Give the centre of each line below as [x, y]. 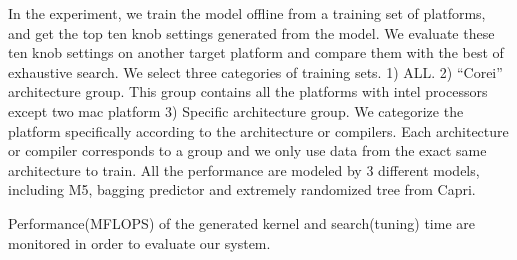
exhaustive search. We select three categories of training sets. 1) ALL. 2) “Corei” [255, 71]
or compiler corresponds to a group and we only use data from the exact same [247, 150]
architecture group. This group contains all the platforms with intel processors [248, 91]
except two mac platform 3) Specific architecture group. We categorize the [236, 110]
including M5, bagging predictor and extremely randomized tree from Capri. [242, 189]
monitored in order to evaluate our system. [139, 242]
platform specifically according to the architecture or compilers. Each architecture [258, 130]
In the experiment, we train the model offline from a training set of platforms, [247, 13]
